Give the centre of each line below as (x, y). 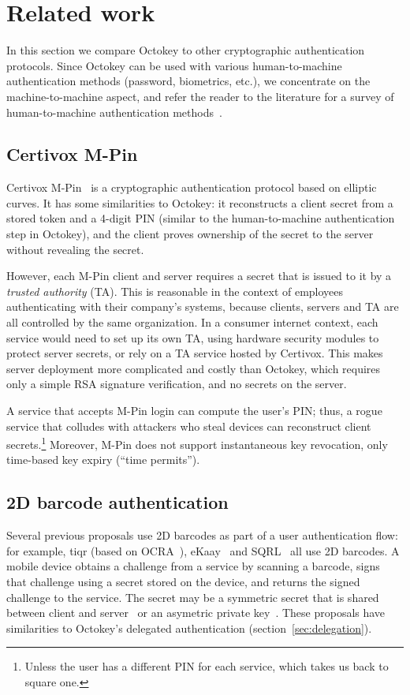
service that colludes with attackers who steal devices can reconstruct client (189, 426)
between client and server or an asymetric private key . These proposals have (196, 613)
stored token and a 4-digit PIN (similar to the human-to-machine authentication (201, 218)
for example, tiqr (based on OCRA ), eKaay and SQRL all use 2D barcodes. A (203, 550)
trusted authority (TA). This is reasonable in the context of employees (175, 291)
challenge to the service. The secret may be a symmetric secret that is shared (193, 597)
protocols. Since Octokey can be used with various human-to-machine (174, 65)
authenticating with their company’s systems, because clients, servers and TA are (203, 306)
